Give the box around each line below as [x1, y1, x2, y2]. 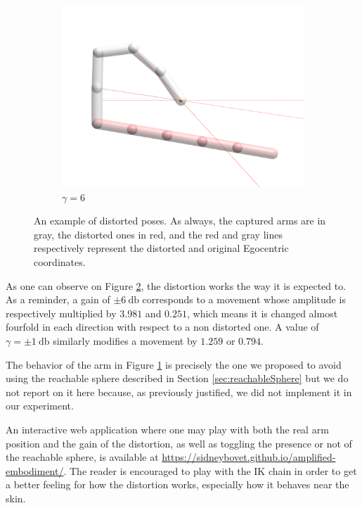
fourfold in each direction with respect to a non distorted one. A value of [6, 319, 319, 334]
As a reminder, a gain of [6, 292, 110, 307]
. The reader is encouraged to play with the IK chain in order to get [63, 463, 357, 478]
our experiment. [6, 398, 74, 413]
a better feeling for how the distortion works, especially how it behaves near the [6, 477, 349, 492]
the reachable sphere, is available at [6, 450, 159, 464]
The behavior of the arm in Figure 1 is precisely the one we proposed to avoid [6, 357, 342, 372]
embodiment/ [6, 463, 64, 478]
